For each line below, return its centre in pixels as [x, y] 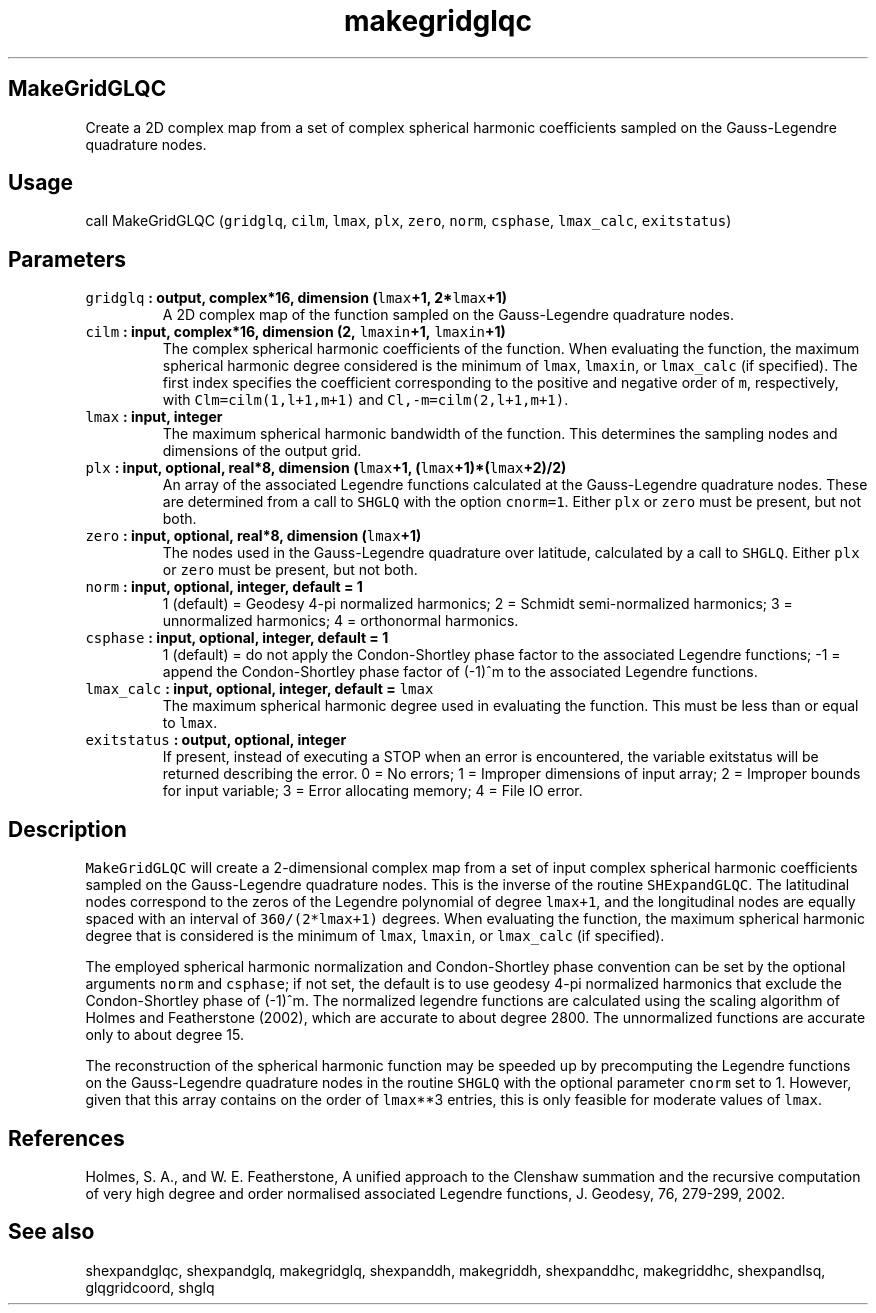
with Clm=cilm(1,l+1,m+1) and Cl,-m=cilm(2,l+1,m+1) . [365, 400]
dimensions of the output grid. [262, 451]
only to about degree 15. [164, 1035]
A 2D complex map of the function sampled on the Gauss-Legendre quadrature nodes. [448, 315]
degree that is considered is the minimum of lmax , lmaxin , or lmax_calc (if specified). [375, 936]
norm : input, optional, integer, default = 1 [224, 587]
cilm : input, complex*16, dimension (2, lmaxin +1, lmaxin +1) [295, 332]
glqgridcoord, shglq [150, 1287]
